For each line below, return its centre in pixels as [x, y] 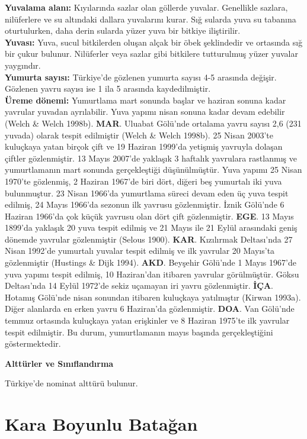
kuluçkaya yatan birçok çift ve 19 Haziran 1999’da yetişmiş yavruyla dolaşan [144, 146]
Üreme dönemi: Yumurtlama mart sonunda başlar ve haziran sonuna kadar [145, 100]
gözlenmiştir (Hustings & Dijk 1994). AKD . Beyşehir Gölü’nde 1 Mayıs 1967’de [151, 262]
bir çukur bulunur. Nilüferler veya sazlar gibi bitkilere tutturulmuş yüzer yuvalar [151, 54]
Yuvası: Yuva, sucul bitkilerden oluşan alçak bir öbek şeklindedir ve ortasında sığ [154, 42]
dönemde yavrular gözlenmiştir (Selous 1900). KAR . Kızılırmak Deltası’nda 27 [149, 239]
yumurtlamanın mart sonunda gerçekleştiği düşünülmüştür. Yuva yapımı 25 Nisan [153, 170]
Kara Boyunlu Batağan [101, 424]
